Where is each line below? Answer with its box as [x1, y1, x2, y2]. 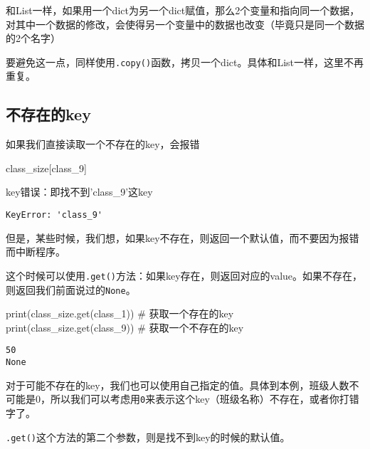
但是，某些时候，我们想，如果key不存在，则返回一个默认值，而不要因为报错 [6, 230, 359, 245]
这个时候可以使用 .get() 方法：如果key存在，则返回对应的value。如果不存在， [6, 268, 363, 282]
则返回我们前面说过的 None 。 [6, 282, 136, 297]
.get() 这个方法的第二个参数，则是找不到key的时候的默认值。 [6, 429, 290, 444]
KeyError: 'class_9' [6, 210, 103, 221]
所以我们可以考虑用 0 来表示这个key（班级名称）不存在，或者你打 [50, 391, 349, 406]
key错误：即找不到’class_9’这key [6, 184, 153, 199]
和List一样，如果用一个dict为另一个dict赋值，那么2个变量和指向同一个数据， [6, 3, 360, 17]
